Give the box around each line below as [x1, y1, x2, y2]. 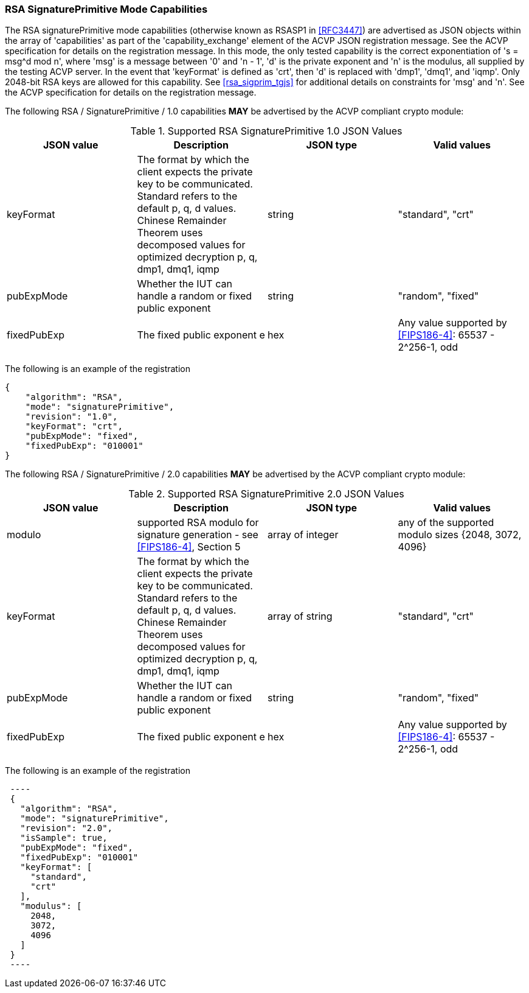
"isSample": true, [20, 833, 108, 843]
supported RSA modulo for [137, 516, 259, 529]
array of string [268, 610, 333, 623]
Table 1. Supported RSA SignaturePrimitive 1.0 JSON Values [130, 125, 403, 138]
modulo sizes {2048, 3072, [398, 528, 522, 541]
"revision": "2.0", [20, 823, 113, 833]
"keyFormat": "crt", [25, 421, 123, 432]
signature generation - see [137, 528, 258, 541]
